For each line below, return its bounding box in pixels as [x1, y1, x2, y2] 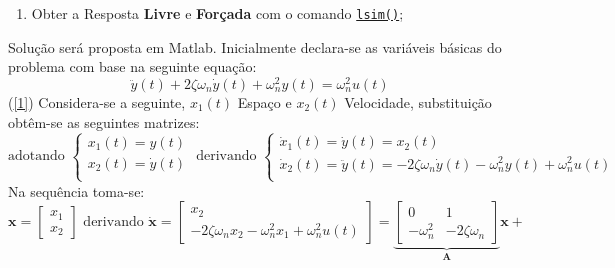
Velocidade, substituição [344, 91, 492, 112]
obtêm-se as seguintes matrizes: [8, 111, 200, 132]
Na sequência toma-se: [8, 180, 145, 201]
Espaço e [237, 91, 292, 112]
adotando [8, 149, 65, 164]
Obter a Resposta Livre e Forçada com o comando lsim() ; [31, 3, 404, 23]
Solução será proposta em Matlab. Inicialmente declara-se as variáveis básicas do [8, 36, 502, 57]
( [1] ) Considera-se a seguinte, [8, 91, 186, 112]
